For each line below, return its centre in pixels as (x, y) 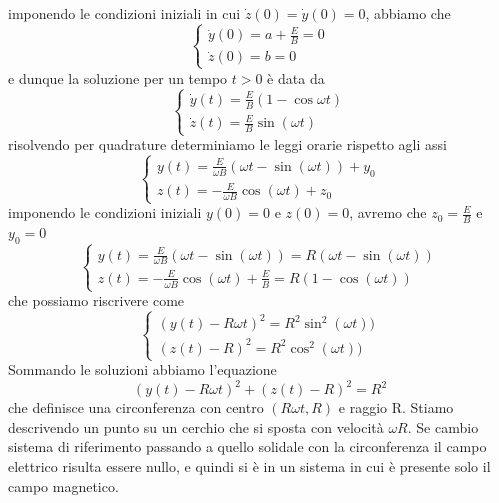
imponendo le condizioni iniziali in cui (124, 13)
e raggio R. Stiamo (396, 407)
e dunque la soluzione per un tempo (118, 77)
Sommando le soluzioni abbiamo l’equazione (142, 369)
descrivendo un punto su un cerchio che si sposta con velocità (196, 426)
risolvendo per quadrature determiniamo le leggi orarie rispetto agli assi (227, 144)
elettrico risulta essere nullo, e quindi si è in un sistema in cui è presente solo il (249, 466)
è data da (296, 77)
